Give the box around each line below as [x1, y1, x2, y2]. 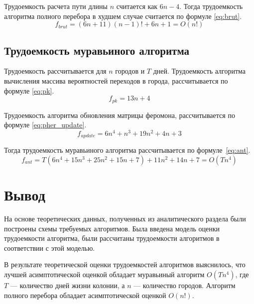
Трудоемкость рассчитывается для [4, 66, 107, 76]
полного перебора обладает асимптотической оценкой [4, 290, 166, 300]
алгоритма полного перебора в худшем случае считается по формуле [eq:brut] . [4, 10, 242, 21]
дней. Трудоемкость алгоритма [153, 66, 246, 76]
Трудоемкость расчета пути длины [4, 1, 108, 11]
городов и [115, 66, 145, 76]
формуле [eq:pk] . [4, 85, 54, 96]
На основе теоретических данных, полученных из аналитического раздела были [4, 213, 246, 224]
